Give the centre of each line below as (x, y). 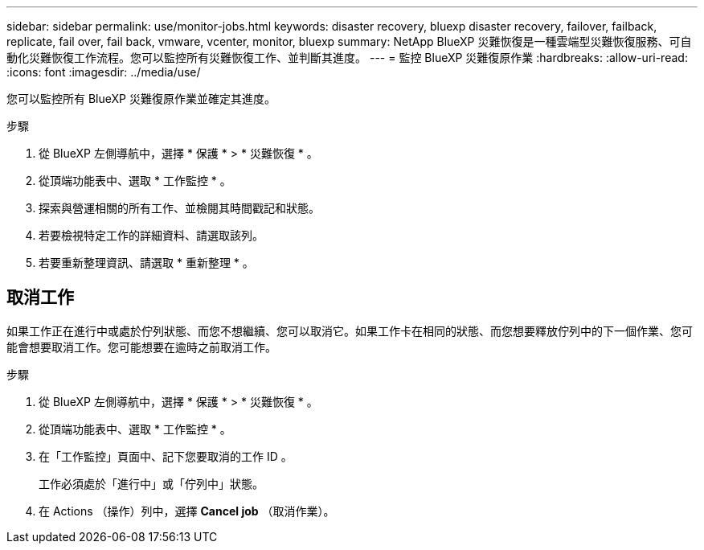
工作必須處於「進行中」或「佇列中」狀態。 (151, 483)
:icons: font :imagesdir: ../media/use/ (104, 72)
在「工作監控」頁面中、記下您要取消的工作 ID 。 (166, 456)
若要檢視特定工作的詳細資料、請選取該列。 (151, 235)
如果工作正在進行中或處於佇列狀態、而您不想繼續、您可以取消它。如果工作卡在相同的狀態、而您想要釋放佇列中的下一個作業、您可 (350, 330)
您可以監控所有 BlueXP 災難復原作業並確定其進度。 (141, 99)
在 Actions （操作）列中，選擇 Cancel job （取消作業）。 (187, 511)
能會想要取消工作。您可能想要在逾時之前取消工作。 (141, 347)
